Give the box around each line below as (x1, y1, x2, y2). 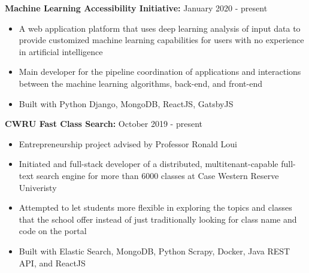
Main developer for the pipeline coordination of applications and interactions (19, 65, 301, 78)
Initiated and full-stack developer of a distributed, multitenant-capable (19, 157, 278, 170)
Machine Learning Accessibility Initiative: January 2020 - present (5, 2, 268, 14)
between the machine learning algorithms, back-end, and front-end (19, 77, 263, 89)
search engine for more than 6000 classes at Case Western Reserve (36, 169, 279, 181)
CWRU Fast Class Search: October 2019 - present (5, 117, 202, 130)
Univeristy (19, 181, 57, 193)
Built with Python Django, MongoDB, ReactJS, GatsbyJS (19, 97, 234, 110)
